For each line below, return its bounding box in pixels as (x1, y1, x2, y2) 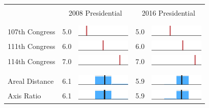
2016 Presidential (141, 8, 195, 18)
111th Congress (8, 41, 55, 51)
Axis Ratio (8, 90, 41, 101)
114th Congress (8, 56, 55, 66)
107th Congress (8, 26, 55, 37)
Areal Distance (8, 76, 54, 86)
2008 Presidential (69, 8, 122, 18)
